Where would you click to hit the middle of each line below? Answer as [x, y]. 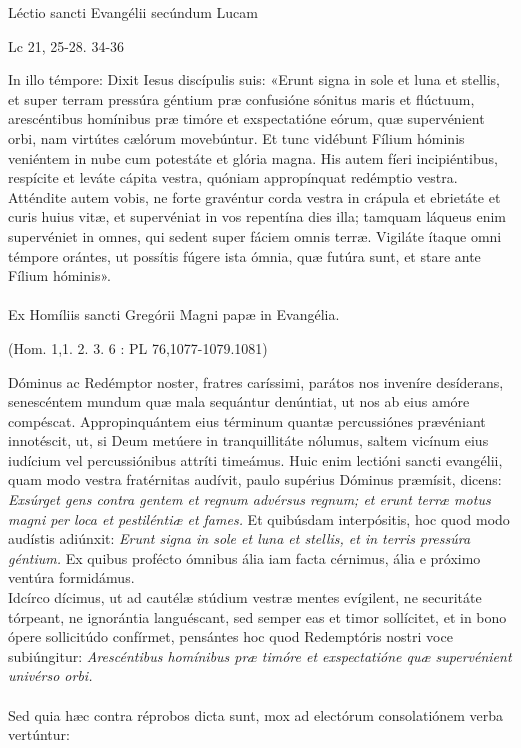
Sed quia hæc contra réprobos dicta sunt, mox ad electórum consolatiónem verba [256, 714]
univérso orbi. [50, 675]
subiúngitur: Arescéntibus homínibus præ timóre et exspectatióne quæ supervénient [260, 655]
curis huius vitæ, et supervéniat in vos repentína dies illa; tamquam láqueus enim [257, 216]
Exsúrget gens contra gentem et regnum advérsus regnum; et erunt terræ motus [249, 499]
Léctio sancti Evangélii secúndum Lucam [133, 12]
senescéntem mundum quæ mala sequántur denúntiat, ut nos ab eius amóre [239, 401]
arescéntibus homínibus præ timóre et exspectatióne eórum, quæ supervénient [246, 118]
